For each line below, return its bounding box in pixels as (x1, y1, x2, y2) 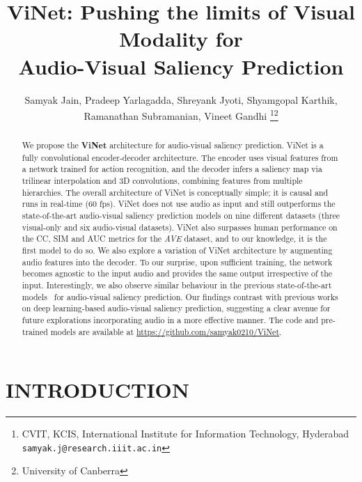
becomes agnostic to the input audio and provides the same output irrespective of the (22, 267, 333, 279)
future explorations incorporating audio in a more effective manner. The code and (22, 313, 319, 325)
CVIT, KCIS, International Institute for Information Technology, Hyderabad (22, 426, 349, 441)
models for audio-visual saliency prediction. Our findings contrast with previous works (22, 290, 338, 302)
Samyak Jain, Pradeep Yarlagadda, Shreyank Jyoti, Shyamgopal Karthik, (24, 92, 338, 107)
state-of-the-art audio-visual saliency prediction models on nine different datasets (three (22, 210, 340, 221)
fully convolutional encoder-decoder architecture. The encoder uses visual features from (22, 151, 338, 163)
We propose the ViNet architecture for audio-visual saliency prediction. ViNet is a (22, 139, 324, 152)
